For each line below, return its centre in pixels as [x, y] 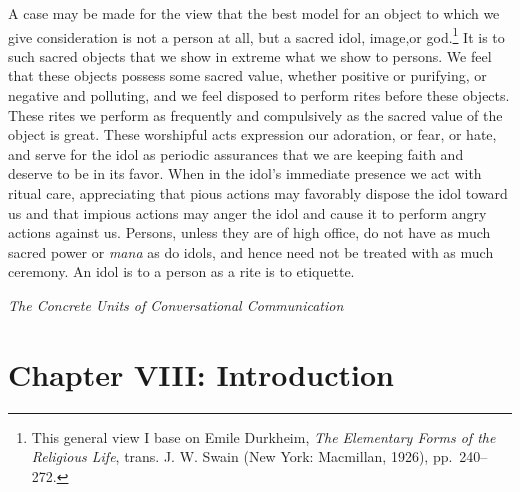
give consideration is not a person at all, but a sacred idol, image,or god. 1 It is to [256, 35]
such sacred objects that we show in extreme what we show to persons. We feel [250, 55]
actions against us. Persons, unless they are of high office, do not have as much [249, 232]
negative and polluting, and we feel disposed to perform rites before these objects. [259, 95]
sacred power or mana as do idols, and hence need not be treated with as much [251, 251]
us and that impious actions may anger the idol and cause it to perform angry [247, 212]
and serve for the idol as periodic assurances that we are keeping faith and [236, 153]
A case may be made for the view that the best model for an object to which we [254, 13]
